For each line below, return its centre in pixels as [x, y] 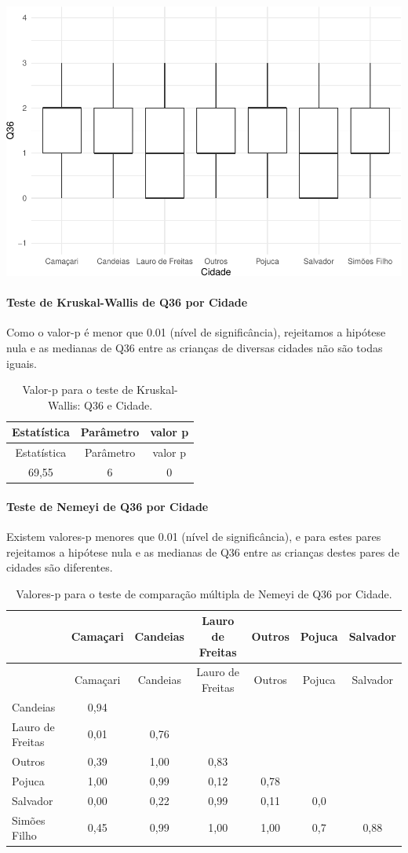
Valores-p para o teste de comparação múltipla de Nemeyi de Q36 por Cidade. [204, 593]
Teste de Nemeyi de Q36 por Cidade [107, 506]
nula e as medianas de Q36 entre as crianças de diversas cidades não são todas [195, 348]
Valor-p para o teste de [78, 390]
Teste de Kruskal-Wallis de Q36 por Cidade [127, 302]
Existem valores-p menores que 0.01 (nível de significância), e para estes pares [194, 536]
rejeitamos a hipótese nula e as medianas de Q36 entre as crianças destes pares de [203, 552]
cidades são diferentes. [60, 567]
